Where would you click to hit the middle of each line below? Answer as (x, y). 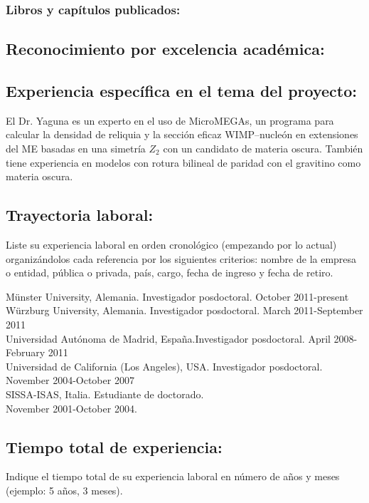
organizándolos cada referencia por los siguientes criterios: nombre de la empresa (181, 258)
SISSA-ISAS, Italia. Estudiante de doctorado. (105, 394)
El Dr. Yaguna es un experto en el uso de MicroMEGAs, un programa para (170, 120)
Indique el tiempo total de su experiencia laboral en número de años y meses (173, 476)
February (26, 352)
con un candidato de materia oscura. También (263, 149)
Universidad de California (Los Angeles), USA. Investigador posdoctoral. (164, 366)
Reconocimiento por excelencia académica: (165, 49)
